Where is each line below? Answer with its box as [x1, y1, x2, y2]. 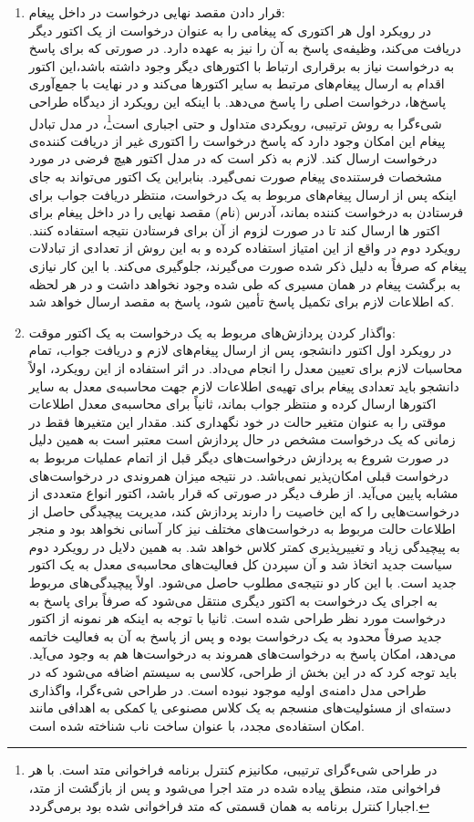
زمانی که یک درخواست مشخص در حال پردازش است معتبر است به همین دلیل [28, 430, 456, 449]
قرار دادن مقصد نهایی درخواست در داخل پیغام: [28, 3, 285, 21]
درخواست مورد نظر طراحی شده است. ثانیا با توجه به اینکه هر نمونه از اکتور [28, 609, 446, 628]
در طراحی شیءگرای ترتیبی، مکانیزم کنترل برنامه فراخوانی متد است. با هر [28, 760, 438, 779]
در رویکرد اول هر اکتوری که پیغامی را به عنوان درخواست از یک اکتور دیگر [28, 20, 432, 39]
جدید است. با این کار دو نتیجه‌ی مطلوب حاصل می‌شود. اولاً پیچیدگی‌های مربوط [28, 573, 457, 592]
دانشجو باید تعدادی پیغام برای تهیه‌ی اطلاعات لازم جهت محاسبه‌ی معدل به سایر [28, 376, 459, 395]
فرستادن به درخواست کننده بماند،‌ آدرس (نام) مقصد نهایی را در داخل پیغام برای [28, 203, 464, 222]
